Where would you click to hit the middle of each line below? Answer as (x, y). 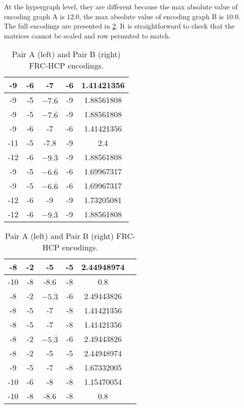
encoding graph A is (35, 16)
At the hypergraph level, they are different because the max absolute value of (121, 6)
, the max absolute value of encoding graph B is (151, 16)
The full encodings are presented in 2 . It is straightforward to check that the (119, 26)
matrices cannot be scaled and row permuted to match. (87, 35)
